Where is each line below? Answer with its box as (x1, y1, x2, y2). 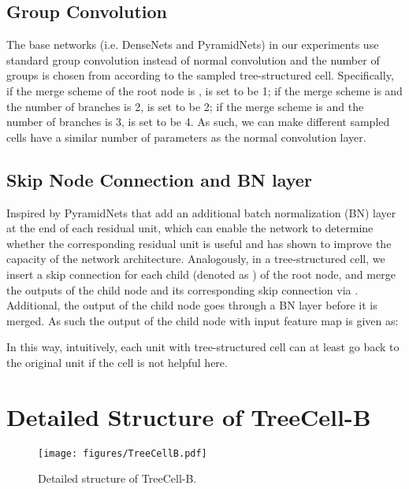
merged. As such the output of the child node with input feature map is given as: (6, 312, 399, 328)
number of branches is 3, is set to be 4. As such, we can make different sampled (6, 113, 390, 130)
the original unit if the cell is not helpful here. (6, 354, 228, 370)
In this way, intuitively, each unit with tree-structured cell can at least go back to (6, 339, 400, 355)
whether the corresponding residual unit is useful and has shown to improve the (6, 235, 392, 251)
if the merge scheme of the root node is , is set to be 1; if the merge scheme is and (6, 82, 403, 98)
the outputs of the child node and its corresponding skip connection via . (6, 281, 359, 298)
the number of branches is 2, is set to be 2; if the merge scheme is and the (6, 98, 364, 114)
